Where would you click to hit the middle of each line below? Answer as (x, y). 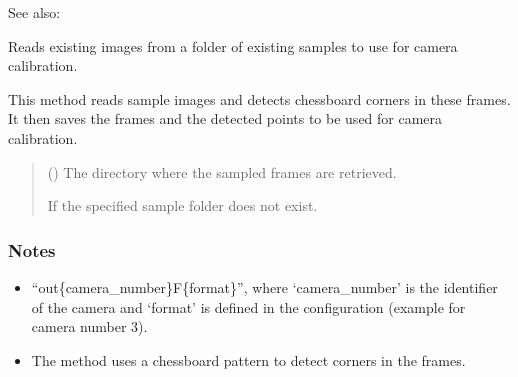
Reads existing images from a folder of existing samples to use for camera (233, 45)
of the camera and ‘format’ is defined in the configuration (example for (248, 306)
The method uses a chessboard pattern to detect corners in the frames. (248, 359)
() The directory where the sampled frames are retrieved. (222, 171)
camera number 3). (89, 326)
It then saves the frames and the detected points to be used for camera (225, 118)
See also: (34, 12)
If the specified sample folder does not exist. (182, 205)
